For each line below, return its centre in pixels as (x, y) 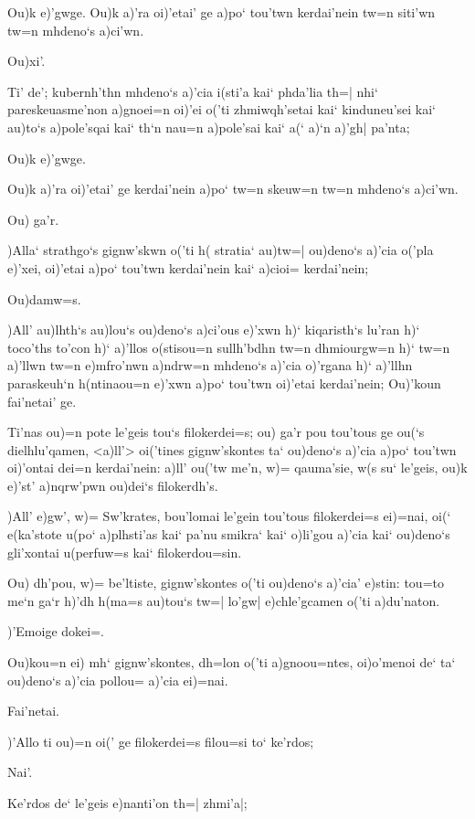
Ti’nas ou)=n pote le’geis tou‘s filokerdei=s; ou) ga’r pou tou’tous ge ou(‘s (216, 432)
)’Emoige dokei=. (56, 631)
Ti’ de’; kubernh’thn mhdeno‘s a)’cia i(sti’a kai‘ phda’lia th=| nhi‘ (193, 91)
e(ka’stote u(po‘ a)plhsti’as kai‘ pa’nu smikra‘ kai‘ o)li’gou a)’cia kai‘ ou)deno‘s (229, 534)
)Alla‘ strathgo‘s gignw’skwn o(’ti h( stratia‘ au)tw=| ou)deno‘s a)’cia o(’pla (221, 250)
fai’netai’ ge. (42, 401)
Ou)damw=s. (44, 298)
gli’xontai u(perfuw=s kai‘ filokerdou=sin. (125, 552)
